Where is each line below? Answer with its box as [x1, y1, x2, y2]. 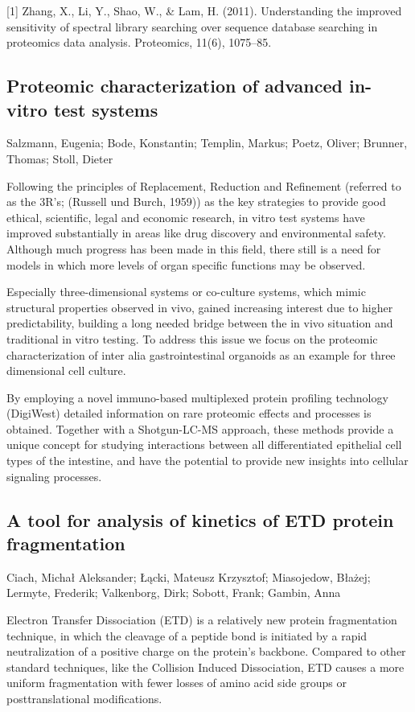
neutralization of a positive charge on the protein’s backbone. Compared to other [6, 643, 406, 660]
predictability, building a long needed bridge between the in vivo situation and [6, 315, 393, 331]
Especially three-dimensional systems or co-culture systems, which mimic [6, 283, 366, 300]
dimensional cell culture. [6, 362, 126, 379]
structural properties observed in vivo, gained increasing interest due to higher [6, 298, 393, 315]
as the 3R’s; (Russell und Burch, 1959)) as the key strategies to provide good [6, 193, 386, 210]
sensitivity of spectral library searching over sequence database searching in [6, 18, 378, 35]
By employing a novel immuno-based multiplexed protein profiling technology [6, 389, 388, 405]
